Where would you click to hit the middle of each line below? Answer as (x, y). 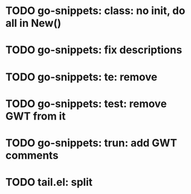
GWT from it (36, 116)
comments (32, 155)
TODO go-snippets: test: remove (86, 103)
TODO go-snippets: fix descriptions (94, 50)
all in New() (34, 23)
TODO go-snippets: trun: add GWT (91, 143)
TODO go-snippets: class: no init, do (95, 11)
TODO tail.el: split (49, 182)
